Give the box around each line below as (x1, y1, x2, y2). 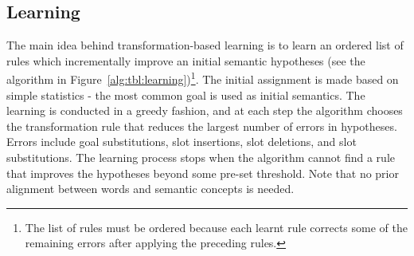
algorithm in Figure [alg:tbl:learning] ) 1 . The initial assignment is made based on (6, 69, 399, 88)
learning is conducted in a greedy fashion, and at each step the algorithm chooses (6, 102, 403, 119)
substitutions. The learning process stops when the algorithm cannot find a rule (6, 149, 395, 166)
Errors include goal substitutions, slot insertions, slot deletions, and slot (6, 133, 357, 150)
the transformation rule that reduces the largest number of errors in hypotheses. (6, 117, 397, 134)
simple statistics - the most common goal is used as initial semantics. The (6, 86, 365, 103)
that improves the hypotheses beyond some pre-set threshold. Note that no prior (6, 164, 399, 181)
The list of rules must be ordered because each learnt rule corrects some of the (25, 219, 408, 235)
